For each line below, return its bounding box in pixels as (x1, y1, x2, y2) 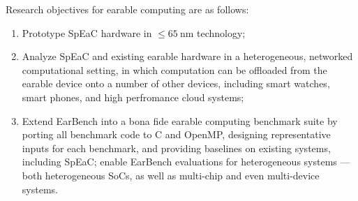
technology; (197, 25, 246, 40)
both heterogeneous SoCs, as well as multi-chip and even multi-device (22, 167, 320, 182)
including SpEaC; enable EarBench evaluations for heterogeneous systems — (22, 154, 350, 169)
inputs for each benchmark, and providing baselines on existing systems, (22, 140, 331, 155)
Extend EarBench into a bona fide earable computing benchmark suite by (22, 113, 338, 128)
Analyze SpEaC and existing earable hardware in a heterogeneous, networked (22, 49, 353, 64)
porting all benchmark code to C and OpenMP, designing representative (22, 127, 331, 142)
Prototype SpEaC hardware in (22, 25, 152, 40)
